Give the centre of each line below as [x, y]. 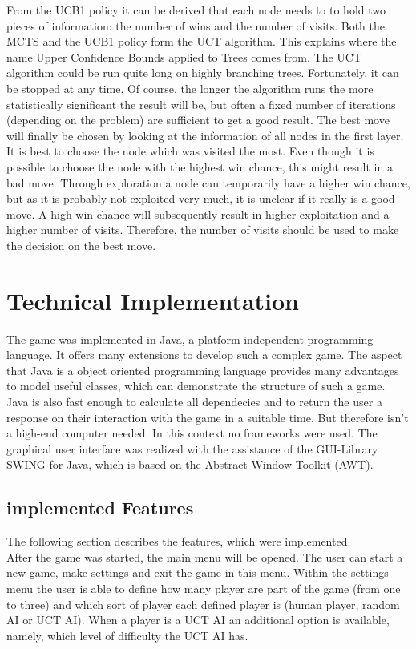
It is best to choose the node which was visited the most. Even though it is [190, 151]
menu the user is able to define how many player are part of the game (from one [204, 588]
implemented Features [100, 508]
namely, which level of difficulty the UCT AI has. [127, 635]
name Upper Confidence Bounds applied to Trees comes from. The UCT [184, 56]
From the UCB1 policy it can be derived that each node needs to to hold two [196, 10]
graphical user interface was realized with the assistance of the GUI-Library [192, 448]
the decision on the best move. [81, 245]
